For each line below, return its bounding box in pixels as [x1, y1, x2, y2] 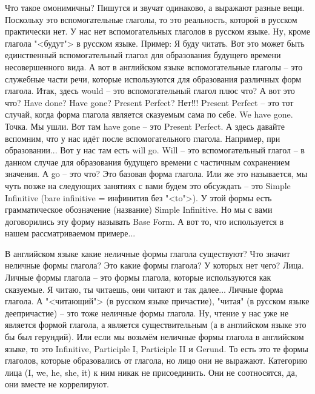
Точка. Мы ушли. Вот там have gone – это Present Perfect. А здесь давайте [5, 119, 285, 132]
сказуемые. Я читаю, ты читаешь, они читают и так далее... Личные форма [5, 282, 283, 295]
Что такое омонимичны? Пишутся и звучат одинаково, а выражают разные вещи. [5, 1, 305, 13]
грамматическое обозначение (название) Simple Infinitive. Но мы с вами [5, 203, 273, 216]
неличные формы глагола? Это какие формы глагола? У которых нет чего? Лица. [5, 259, 304, 272]
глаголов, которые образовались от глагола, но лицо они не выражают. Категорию [5, 354, 308, 367]
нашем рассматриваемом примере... [5, 227, 136, 239]
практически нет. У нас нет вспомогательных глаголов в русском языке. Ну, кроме [5, 25, 310, 38]
